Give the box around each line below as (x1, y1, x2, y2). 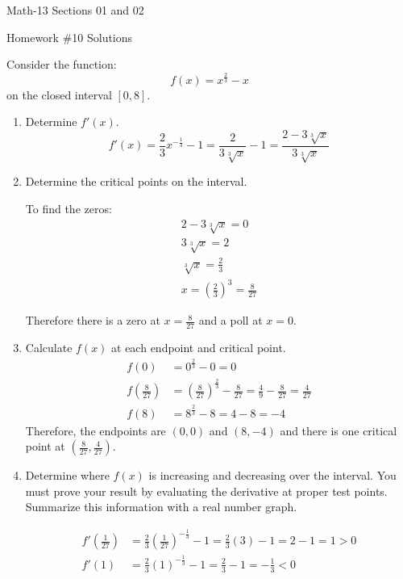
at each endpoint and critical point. (111, 338, 286, 355)
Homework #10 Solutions (6, 28, 133, 45)
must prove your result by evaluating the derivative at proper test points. (25, 482, 388, 499)
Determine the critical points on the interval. (25, 173, 247, 190)
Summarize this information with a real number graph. (25, 498, 297, 515)
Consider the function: (6, 56, 117, 73)
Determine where (25, 467, 110, 484)
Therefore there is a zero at (25, 312, 160, 329)
